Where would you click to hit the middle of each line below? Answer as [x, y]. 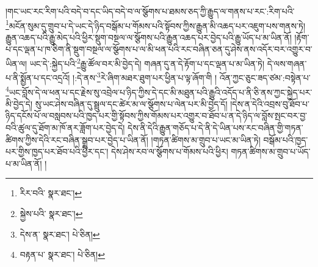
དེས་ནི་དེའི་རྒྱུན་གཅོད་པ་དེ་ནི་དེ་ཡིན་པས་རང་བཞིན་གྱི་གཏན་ [215, 127]
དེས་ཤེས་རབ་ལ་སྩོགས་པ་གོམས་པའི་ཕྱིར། [169, 151]
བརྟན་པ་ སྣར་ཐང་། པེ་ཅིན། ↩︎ [62, 255]
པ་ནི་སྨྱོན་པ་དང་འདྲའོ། [38, 77]
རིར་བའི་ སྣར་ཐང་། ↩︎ [51, 193]
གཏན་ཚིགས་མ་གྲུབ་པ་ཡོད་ [271, 151]
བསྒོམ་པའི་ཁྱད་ [286, 139]
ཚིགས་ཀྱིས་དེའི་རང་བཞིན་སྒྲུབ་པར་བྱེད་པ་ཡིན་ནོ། [77, 139]
